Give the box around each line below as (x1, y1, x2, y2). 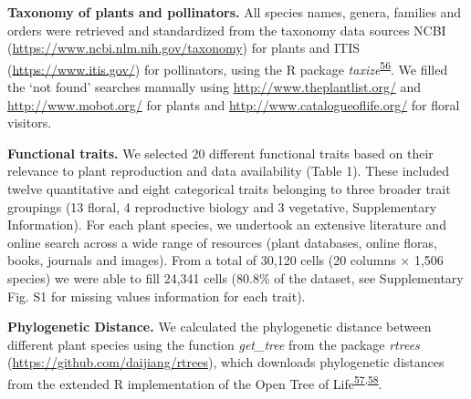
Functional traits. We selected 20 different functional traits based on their (7, 143, 434, 162)
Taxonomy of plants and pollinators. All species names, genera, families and (7, 3, 462, 21)
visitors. (7, 113, 52, 132)
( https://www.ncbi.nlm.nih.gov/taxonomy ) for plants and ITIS (7, 38, 361, 57)
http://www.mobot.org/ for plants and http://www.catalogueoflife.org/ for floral (7, 95, 460, 114)
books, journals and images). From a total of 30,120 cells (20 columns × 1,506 (7, 251, 444, 270)
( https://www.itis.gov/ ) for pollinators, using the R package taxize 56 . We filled (7, 56, 448, 78)
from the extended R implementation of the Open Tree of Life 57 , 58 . (7, 371, 382, 393)
